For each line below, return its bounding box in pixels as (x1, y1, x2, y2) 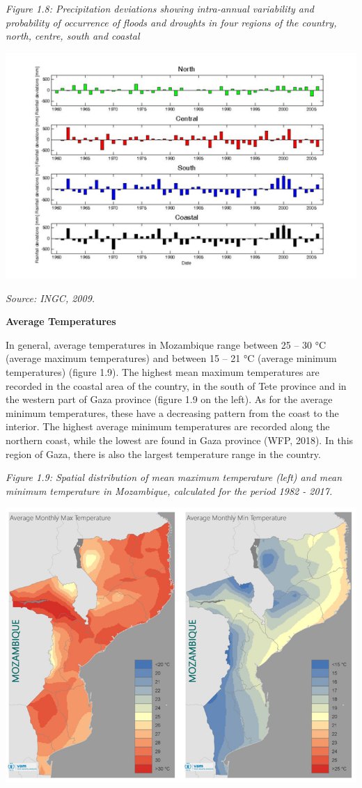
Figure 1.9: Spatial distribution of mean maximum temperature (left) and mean (6, 470, 342, 484)
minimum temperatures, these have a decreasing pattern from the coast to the (6, 405, 339, 420)
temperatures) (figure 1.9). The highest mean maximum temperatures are (6, 365, 320, 379)
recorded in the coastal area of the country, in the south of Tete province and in (6, 378, 347, 393)
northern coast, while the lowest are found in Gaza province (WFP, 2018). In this (6, 432, 354, 447)
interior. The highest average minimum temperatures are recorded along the (6, 419, 330, 434)
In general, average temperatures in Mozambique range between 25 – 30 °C (6, 337, 326, 352)
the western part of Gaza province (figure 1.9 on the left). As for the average (6, 392, 333, 407)
